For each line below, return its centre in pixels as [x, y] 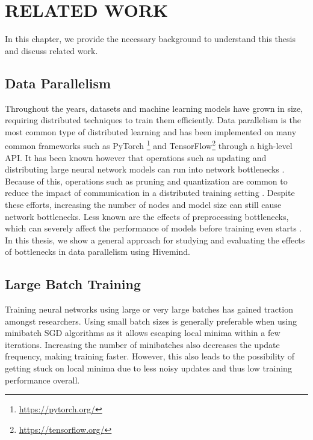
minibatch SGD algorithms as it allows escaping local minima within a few [143, 333]
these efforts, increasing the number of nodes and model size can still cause [143, 204]
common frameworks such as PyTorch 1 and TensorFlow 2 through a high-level [149, 145]
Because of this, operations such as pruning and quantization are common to [146, 181]
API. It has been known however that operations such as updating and [136, 157]
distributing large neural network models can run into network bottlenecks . [145, 169]
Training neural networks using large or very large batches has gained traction [149, 309]
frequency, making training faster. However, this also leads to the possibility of [150, 356]
